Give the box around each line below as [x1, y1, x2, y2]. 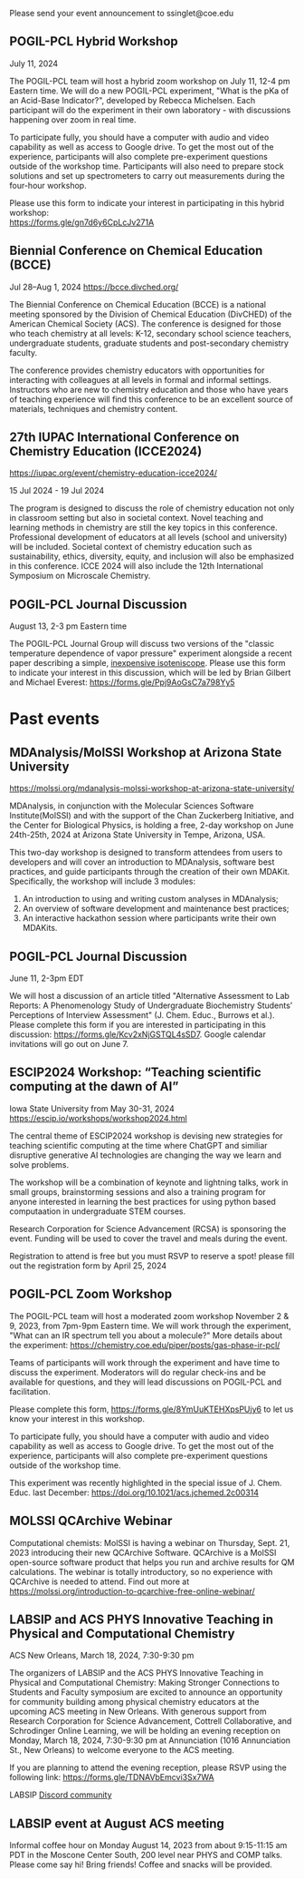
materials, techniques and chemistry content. [9, 403, 178, 414]
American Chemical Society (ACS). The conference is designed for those [9, 318, 282, 329]
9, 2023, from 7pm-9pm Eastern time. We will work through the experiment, [9, 1320, 291, 1331]
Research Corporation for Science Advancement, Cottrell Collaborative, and [9, 1716, 292, 1727]
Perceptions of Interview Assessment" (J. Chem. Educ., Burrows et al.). [9, 1010, 275, 1021]
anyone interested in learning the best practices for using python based [9, 1196, 276, 1207]
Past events [9, 709, 100, 729]
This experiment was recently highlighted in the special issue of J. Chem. [9, 1477, 282, 1488]
